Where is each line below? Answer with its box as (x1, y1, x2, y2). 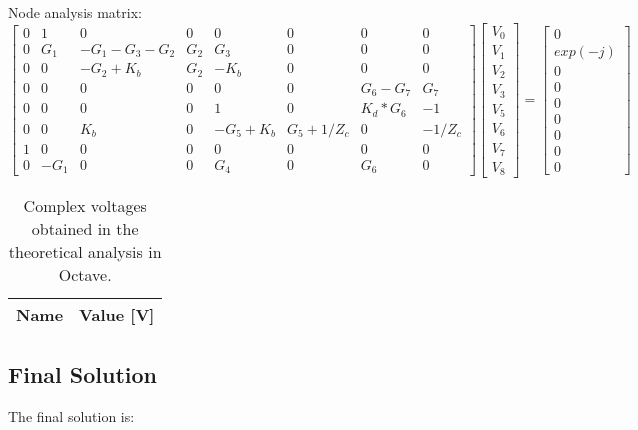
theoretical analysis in (8, 240, 162, 264)
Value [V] (79, 303, 155, 327)
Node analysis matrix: (8, 2, 142, 22)
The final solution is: (8, 405, 135, 426)
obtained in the (31, 217, 139, 241)
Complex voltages (23, 194, 147, 218)
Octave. (58, 263, 112, 287)
